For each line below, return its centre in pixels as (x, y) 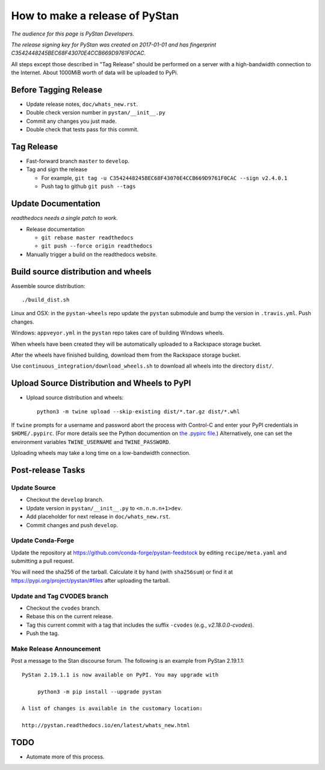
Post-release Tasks (48, 470)
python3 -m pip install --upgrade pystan (100, 692)
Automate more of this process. (65, 757)
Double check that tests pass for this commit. (82, 130)
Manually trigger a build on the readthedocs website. (92, 254)
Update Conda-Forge (43, 540)
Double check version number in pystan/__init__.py (96, 113)
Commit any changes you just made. (71, 121)
